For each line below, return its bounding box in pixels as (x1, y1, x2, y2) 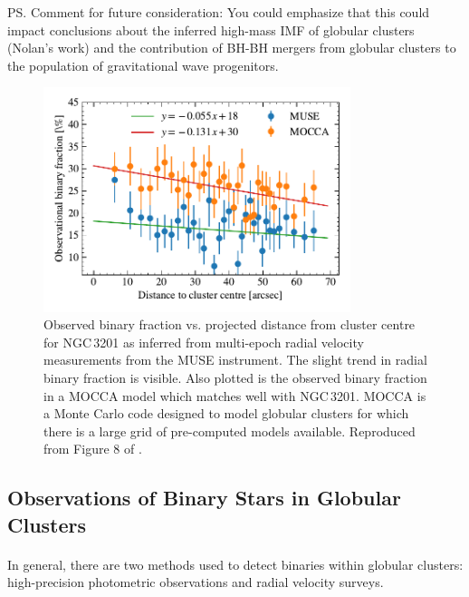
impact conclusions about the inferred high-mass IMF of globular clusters (7, 20, 415, 39)
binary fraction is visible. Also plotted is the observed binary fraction (43, 368, 427, 387)
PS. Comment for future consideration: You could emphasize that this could (7, 3, 430, 21)
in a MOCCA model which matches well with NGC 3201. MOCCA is (43, 386, 426, 405)
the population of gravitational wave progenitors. (7, 55, 279, 74)
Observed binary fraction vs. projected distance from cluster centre (43, 315, 416, 334)
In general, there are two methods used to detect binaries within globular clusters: (7, 554, 464, 573)
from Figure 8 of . (43, 439, 142, 458)
